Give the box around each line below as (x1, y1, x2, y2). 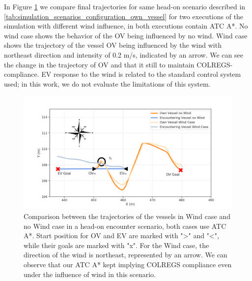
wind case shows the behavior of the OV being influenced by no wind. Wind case (4, 30, 248, 40)
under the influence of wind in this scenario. (24, 269, 156, 279)
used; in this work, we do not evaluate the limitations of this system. (4, 78, 211, 89)
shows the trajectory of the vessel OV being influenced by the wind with (4, 40, 222, 50)
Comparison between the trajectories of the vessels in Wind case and (24, 211, 230, 221)
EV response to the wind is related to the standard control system (41, 69, 241, 79)
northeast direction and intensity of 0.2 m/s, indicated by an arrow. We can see (4, 49, 243, 60)
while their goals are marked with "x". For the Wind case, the (24, 240, 209, 250)
